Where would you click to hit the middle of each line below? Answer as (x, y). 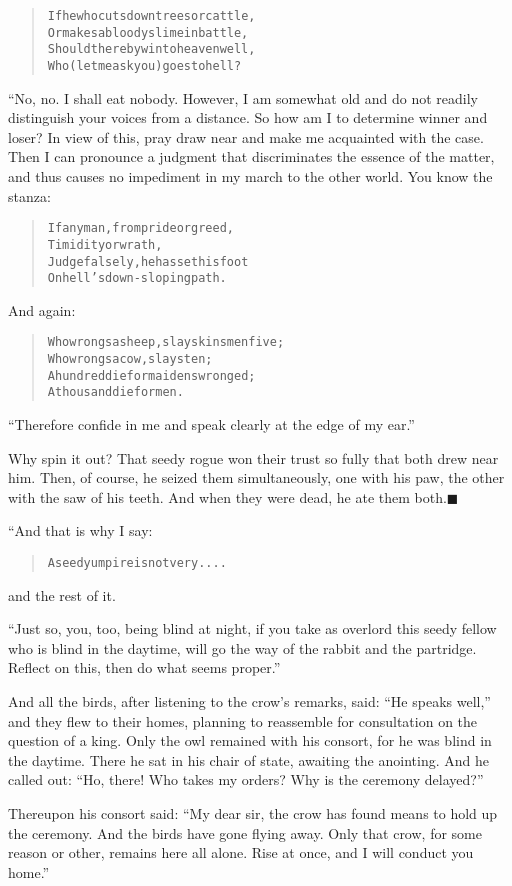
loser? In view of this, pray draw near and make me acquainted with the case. (246, 136)
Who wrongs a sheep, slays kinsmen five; (166, 342)
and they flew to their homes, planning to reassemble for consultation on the (243, 720)
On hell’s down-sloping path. (137, 278)
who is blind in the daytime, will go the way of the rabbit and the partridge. (242, 647)
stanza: (29, 195)
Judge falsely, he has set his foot (148, 261)
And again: (42, 309)
